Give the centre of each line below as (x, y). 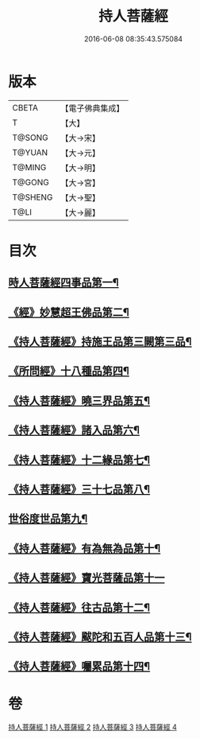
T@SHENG (33, 197)
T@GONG (31, 182)
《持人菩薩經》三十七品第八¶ (79, 489)
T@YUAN (30, 152)
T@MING (29, 167)
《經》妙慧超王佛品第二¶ (69, 312)
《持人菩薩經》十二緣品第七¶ (79, 459)
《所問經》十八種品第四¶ (69, 371)
